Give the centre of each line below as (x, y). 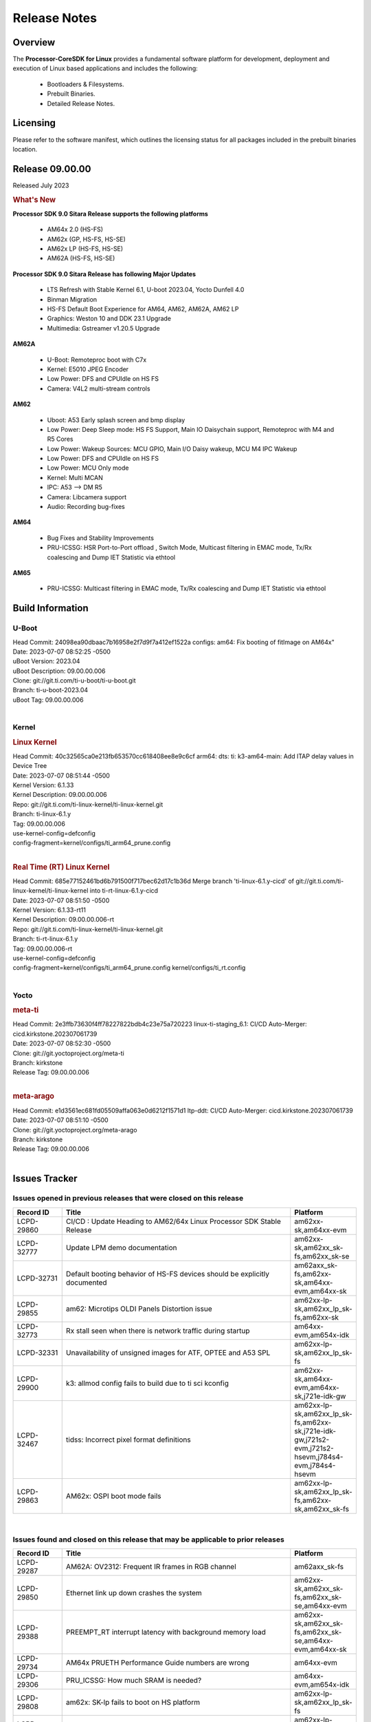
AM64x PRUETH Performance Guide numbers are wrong (158, 1662)
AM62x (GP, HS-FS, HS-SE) (87, 239)
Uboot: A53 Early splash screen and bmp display (116, 419)
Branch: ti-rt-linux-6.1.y (45, 939)
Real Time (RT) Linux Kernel (61, 867)
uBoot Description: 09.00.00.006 (59, 671)
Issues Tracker (45, 1178)
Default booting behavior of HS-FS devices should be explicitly (167, 1274)
